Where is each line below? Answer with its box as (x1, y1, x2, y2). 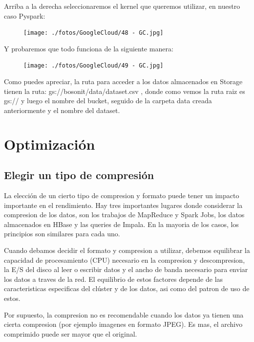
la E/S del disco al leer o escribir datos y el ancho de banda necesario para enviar (4, 264, 248, 274)
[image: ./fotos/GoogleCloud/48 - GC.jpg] (23, 29, 164, 37)
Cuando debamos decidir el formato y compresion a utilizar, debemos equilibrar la (4, 245, 250, 255)
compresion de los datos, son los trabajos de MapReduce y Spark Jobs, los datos (4, 209, 245, 220)
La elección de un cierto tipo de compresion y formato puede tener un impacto (4, 190, 239, 201)
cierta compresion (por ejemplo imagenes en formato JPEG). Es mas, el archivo (4, 319, 243, 329)
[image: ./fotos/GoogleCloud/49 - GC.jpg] (23, 62, 164, 69)
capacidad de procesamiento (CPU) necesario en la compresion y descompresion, (4, 254, 245, 265)
